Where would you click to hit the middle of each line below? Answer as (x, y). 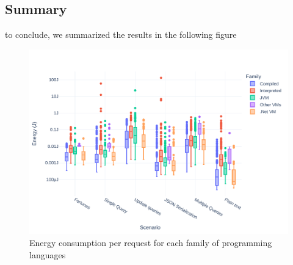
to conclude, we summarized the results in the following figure (121, 34)
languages (48, 254)
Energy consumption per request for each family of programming (151, 243)
